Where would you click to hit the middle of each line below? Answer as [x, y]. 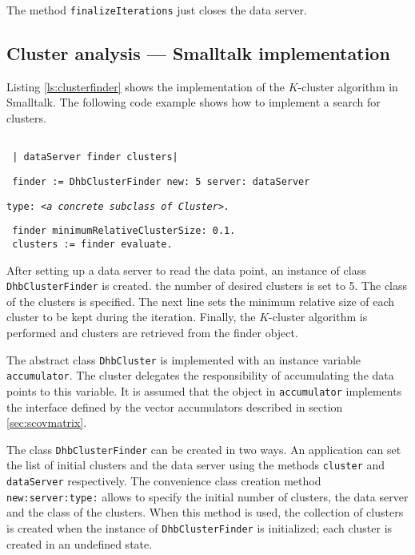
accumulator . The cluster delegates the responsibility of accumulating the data [200, 375]
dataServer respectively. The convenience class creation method [164, 481]
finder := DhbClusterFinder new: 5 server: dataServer [161, 181]
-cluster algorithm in [348, 86]
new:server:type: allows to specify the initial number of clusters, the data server [207, 496]
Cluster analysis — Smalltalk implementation [198, 53]
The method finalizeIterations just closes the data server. [157, 10]
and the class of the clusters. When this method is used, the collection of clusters [205, 512]
